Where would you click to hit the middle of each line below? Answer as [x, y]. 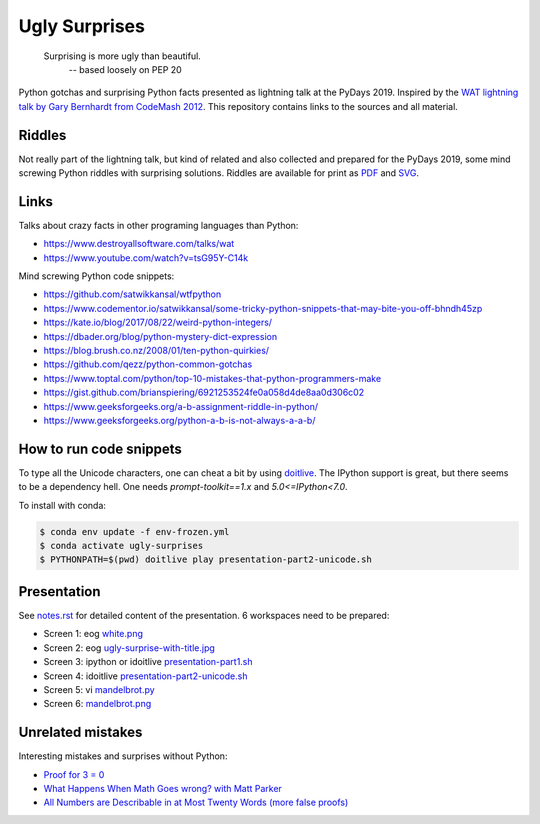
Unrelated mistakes [80, 732]
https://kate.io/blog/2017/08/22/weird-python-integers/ [158, 322]
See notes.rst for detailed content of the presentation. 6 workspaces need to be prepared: [204, 615]
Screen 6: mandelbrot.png [97, 704]
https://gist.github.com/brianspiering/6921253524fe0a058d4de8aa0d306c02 [204, 392]
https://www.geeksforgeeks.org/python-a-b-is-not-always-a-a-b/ [179, 420]
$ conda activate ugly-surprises [121, 546]
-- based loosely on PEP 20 [125, 69]
